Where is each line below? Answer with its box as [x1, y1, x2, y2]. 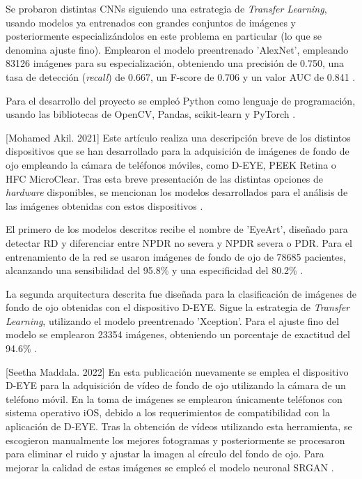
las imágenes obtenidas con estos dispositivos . [6, 198, 203, 213]
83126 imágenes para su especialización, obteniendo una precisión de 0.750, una [6, 56, 345, 70]
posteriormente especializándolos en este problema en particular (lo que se [6, 29, 322, 43]
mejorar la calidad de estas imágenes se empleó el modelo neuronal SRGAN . [6, 459, 334, 474]
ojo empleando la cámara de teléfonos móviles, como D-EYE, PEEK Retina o [6, 157, 336, 172]
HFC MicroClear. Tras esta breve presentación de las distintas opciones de [6, 171, 323, 185]
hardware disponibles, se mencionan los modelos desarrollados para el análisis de [6, 185, 348, 199]
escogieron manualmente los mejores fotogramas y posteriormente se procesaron [6, 432, 345, 447]
